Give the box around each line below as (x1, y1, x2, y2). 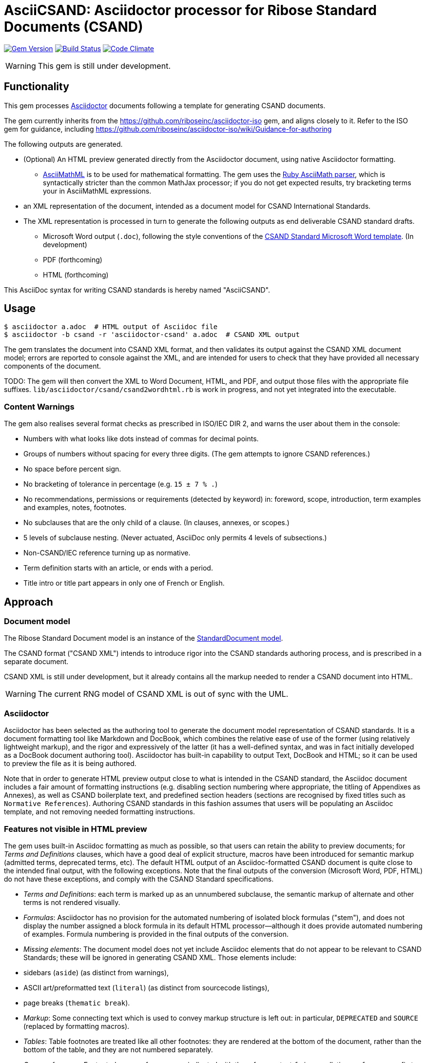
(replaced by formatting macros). (23, 1022, 130, 1030)
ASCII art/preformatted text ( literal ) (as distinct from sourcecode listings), (23, 983, 270, 992)
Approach (4, 595, 53, 608)
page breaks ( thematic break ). (23, 998, 130, 1007)
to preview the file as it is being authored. (4, 759, 136, 768)
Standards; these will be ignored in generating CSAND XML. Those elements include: (23, 953, 297, 962)
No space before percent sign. (23, 465, 121, 473)
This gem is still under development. (38, 60, 171, 71)
